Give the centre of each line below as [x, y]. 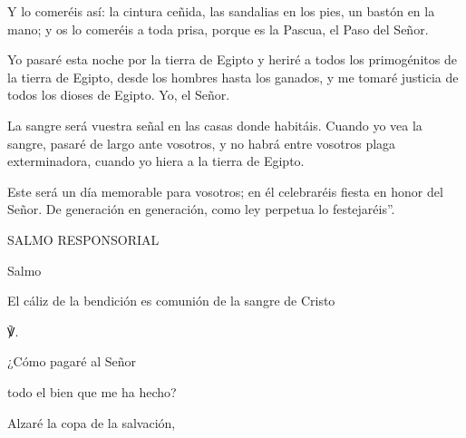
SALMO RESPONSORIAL [83, 239]
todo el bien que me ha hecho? [92, 391]
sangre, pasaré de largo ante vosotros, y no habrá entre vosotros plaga [202, 143]
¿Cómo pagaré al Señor [72, 361]
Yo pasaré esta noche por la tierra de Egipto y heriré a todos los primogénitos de [232, 59]
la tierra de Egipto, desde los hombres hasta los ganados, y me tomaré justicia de [233, 77]
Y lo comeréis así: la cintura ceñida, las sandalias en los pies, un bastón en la [221, 11]
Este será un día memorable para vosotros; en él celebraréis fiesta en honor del [225, 191]
